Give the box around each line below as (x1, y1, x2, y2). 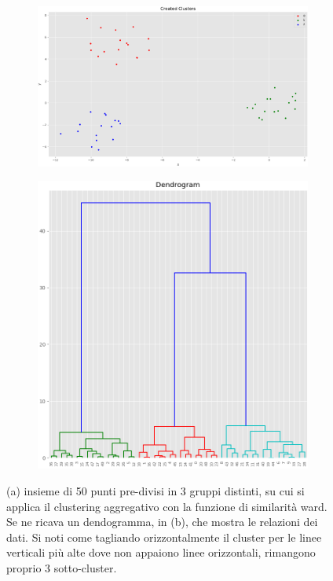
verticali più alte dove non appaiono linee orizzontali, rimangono (6, 544, 316, 561)
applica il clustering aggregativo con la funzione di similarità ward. (6, 498, 328, 514)
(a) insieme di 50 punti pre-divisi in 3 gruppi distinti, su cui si (6, 482, 305, 498)
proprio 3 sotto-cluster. (6, 559, 117, 575)
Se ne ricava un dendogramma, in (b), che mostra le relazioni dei (6, 513, 318, 530)
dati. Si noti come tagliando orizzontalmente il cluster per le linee (6, 528, 322, 545)
